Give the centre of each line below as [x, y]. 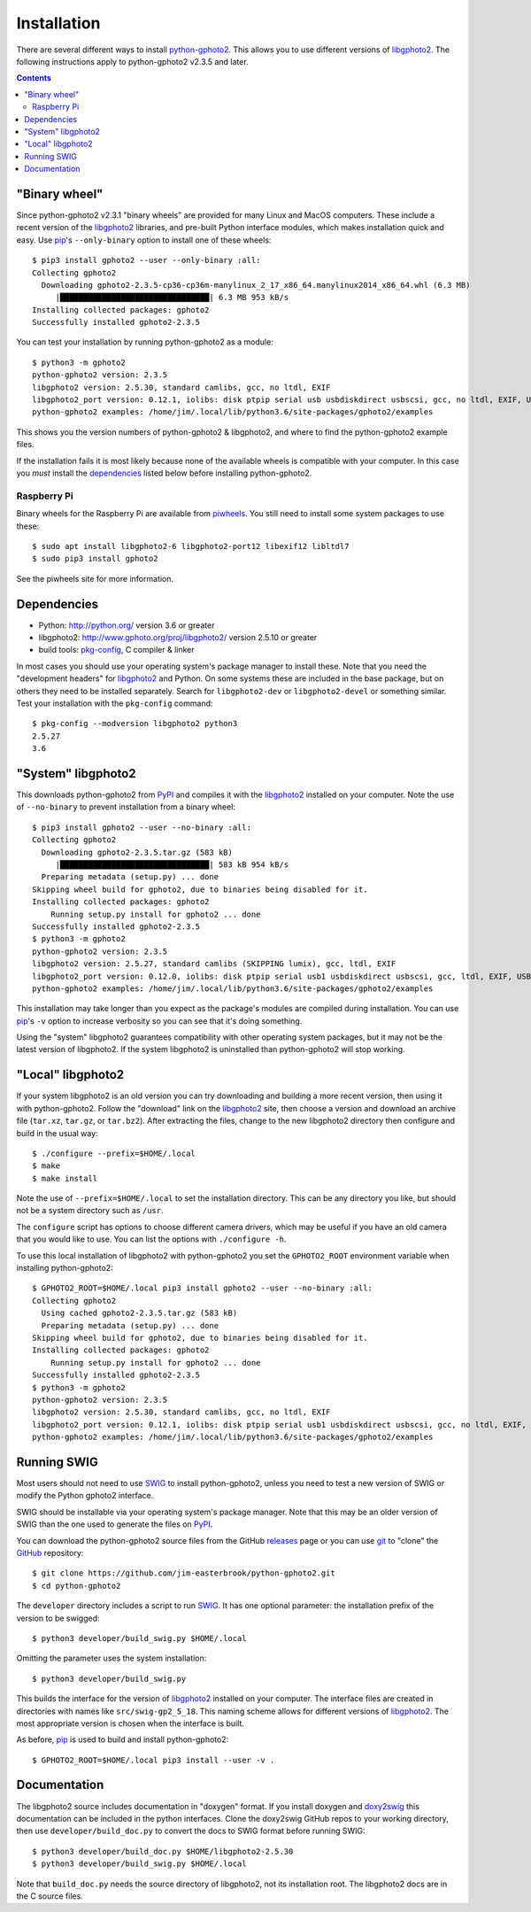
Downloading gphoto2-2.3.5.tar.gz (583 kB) [137, 852]
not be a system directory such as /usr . [90, 1211]
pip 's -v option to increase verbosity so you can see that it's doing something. [159, 1021]
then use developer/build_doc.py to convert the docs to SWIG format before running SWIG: [191, 1831]
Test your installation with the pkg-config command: [115, 703]
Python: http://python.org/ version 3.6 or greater [127, 625]
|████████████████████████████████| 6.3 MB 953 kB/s [172, 298]
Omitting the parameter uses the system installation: [112, 1658]
